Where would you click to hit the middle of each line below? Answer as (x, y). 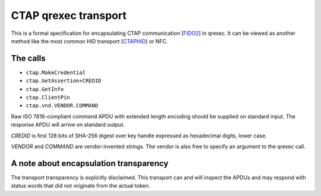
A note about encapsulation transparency (90, 163)
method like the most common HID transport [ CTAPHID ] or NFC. (89, 41)
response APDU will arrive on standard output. (68, 125)
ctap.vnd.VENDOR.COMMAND (62, 106)
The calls (28, 58)
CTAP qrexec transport (69, 15)
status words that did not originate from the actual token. (81, 186)
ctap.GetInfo (45, 89)
